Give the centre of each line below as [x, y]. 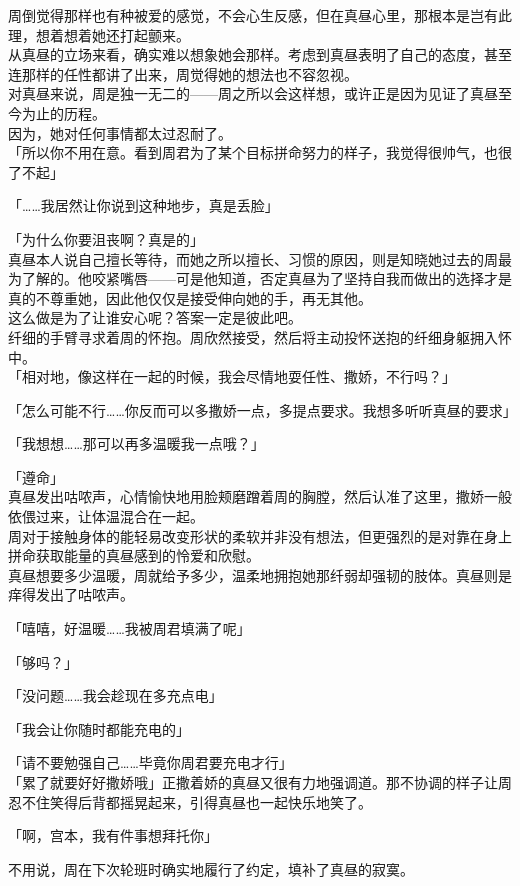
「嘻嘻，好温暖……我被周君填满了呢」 [129, 628]
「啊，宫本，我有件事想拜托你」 [113, 835]
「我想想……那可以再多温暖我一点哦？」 [136, 443]
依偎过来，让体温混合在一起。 [106, 516]
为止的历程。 [63, 112]
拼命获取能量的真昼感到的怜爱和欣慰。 [134, 555]
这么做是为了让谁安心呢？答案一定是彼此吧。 [155, 317]
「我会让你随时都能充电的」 [99, 728]
